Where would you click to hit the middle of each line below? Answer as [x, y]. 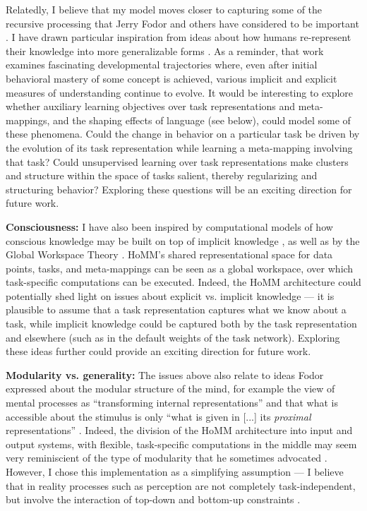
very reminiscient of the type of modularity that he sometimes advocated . [167, 458]
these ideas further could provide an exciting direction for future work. [158, 351]
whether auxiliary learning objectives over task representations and [151, 106]
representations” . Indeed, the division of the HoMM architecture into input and [179, 430]
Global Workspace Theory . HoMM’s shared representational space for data [169, 254]
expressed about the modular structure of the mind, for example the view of [170, 389]
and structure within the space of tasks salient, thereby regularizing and [162, 175]
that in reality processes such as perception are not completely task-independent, [181, 485]
